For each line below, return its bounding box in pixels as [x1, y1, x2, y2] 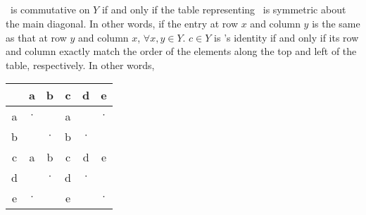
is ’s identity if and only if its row [214, 30, 359, 44]
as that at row [6, 30, 67, 44]
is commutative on [10, 2, 90, 17]
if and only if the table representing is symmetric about [101, 2, 346, 17]
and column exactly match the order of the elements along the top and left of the [6, 44, 357, 59]
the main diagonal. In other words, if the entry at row [6, 16, 239, 30]
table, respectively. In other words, [6, 57, 155, 72]
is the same [312, 16, 360, 30]
